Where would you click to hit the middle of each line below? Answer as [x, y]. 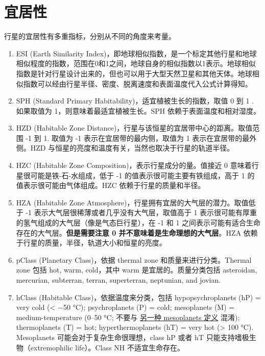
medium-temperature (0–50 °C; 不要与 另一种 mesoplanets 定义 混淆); [128, 317]
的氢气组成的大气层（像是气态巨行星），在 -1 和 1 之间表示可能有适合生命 [138, 223]
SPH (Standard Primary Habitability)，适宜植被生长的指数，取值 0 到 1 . [135, 101]
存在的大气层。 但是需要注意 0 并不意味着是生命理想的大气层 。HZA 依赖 [137, 232]
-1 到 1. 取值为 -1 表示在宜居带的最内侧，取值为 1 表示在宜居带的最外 [141, 138]
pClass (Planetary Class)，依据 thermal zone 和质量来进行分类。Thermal [134, 259]
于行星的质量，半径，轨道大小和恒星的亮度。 [91, 243]
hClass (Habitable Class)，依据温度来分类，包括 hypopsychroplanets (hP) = [138, 297]
